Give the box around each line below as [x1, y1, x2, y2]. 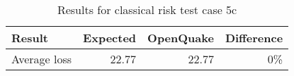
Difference [225, 30, 283, 46]
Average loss [11, 51, 72, 67]
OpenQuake [147, 30, 214, 46]
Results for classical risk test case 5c [57, 1, 237, 18]
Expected [83, 30, 137, 46]
